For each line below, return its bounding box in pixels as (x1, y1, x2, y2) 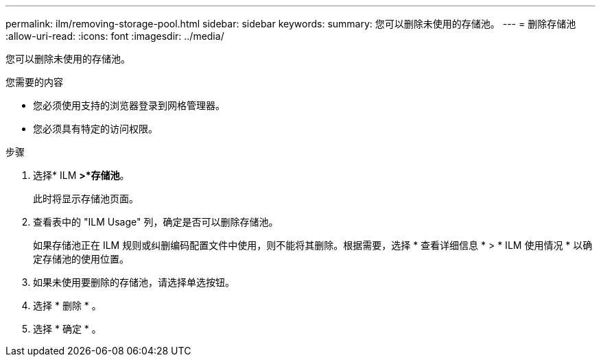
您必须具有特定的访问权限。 (33, 123, 158, 134)
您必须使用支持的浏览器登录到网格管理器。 (33, 99, 225, 111)
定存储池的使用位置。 (33, 253, 129, 265)
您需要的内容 (5, 76, 63, 88)
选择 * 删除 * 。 (33, 300, 102, 311)
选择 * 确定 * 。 (33, 323, 102, 335)
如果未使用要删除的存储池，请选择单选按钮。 (33, 276, 235, 288)
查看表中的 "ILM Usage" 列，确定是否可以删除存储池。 (33, 216, 279, 228)
